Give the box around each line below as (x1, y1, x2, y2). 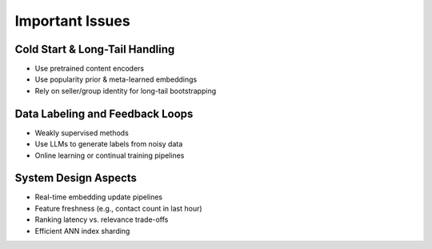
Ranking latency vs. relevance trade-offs (34, 215, 169, 224)
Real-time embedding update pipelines (34, 192, 163, 202)
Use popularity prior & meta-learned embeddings (34, 74, 198, 84)
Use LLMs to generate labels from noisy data (34, 139, 183, 149)
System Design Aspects (14, 171, 138, 185)
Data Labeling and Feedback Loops (14, 106, 194, 120)
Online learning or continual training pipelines (34, 151, 185, 160)
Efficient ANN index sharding (34, 226, 130, 235)
